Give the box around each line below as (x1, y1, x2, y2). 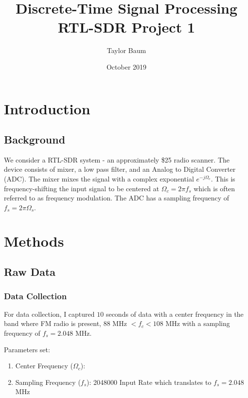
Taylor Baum (106, 45, 146, 55)
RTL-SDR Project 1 (58, 17, 195, 37)
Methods (4, 231, 64, 251)
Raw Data (4, 264, 56, 279)
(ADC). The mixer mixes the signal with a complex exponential (4, 174, 194, 184)
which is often (194, 183, 235, 193)
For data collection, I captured (4, 308, 95, 319)
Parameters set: (4, 344, 50, 354)
